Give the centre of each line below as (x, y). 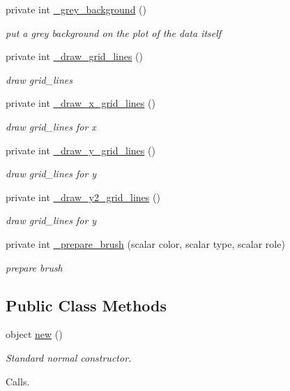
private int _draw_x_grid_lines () (81, 103)
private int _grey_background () (76, 9)
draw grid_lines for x (51, 126)
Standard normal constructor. (69, 357)
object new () (34, 334)
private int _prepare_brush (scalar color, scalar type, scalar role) (145, 243)
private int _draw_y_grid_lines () (81, 150)
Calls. (18, 381)
